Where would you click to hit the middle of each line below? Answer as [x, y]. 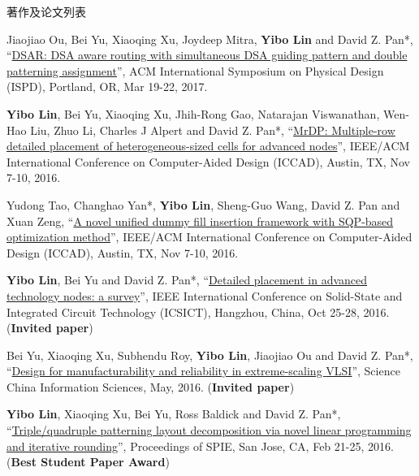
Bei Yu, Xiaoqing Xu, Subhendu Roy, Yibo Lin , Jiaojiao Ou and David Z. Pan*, [210, 355]
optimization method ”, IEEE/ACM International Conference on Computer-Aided [209, 237]
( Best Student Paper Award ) [88, 462]
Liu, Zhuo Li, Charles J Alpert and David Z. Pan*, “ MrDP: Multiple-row [213, 130]
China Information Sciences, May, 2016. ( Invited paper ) [151, 386]
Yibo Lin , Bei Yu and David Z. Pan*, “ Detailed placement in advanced [187, 280]
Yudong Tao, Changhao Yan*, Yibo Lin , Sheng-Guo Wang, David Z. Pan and [203, 204]
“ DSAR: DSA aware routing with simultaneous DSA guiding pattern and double [207, 55]
